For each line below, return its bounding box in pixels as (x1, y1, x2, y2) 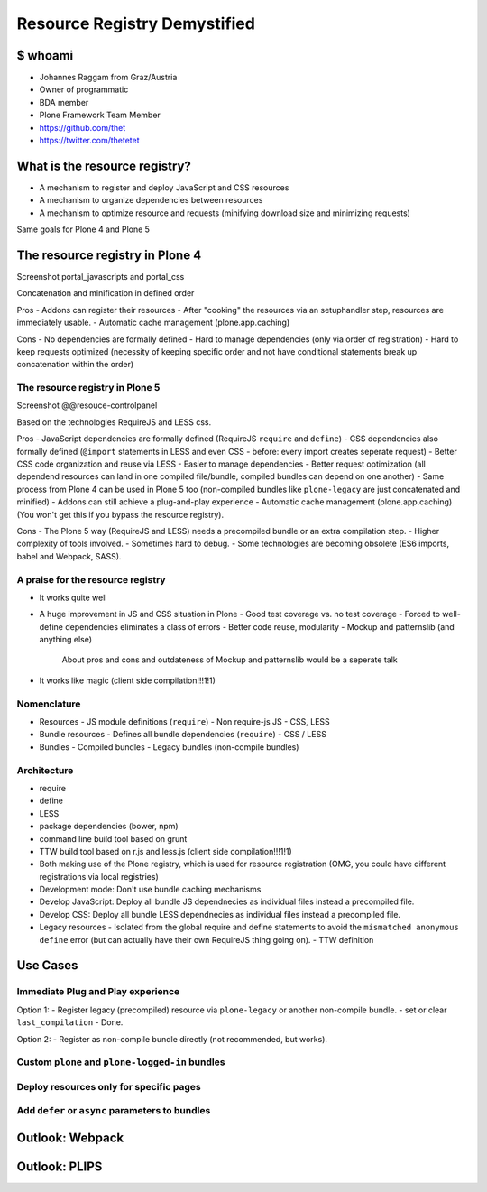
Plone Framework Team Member (39, 109, 161, 121)
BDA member (39, 97, 89, 107)
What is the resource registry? (16, 158, 191, 173)
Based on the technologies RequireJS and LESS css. (16, 416, 212, 428)
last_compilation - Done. (16, 1017, 124, 1028)
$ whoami (16, 48, 74, 63)
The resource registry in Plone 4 (16, 247, 202, 263)
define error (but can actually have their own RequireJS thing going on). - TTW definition (39, 934, 374, 945)
